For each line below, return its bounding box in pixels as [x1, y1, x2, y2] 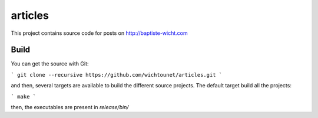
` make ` [11, 93, 37, 100]
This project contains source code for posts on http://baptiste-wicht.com [11, 29, 188, 37]
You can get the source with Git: [11, 60, 89, 67]
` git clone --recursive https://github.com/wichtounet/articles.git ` [11, 71, 223, 78]
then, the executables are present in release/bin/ [11, 104, 129, 111]
